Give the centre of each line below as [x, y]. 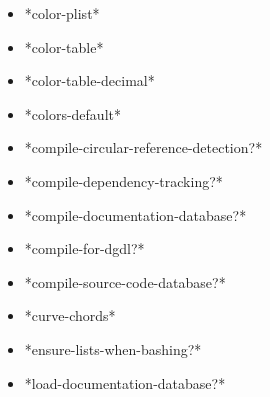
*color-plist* [62, 13]
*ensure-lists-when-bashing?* [113, 348]
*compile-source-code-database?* [125, 281]
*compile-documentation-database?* [135, 214]
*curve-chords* [70, 315]
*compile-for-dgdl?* [84, 248]
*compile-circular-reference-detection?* [143, 147]
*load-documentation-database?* [125, 382]
